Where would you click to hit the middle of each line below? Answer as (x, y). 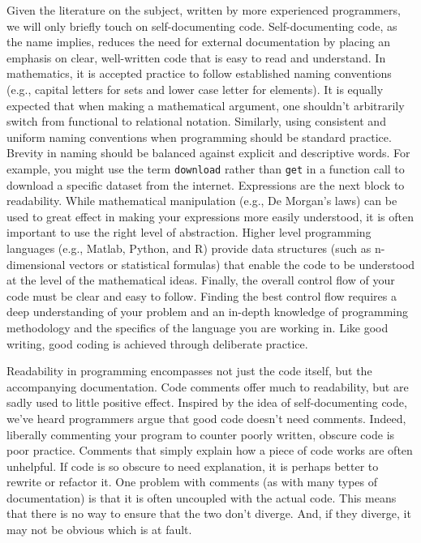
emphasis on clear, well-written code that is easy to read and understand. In (196, 57)
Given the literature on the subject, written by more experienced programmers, (204, 10)
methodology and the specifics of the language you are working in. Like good (198, 327)
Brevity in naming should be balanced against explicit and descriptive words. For (208, 153)
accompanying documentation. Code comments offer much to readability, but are (208, 386)
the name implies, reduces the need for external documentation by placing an (199, 42)
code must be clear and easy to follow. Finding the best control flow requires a (202, 295)
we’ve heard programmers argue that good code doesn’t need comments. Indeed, (206, 418)
